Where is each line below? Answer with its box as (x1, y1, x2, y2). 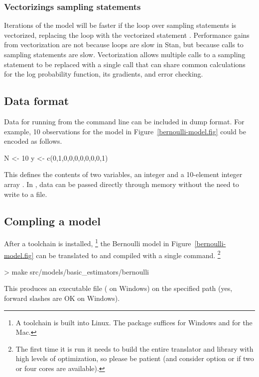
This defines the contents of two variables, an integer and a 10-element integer (4, 169, 243, 180)
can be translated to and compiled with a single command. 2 (36, 248, 221, 260)
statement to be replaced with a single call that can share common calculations (4, 59, 246, 69)
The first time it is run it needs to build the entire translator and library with (15, 343, 254, 354)
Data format (4, 93, 69, 108)
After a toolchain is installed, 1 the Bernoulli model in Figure (4, 237, 191, 248)
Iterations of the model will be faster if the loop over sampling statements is (4, 20, 237, 30)
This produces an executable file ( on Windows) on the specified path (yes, (4, 283, 233, 293)
